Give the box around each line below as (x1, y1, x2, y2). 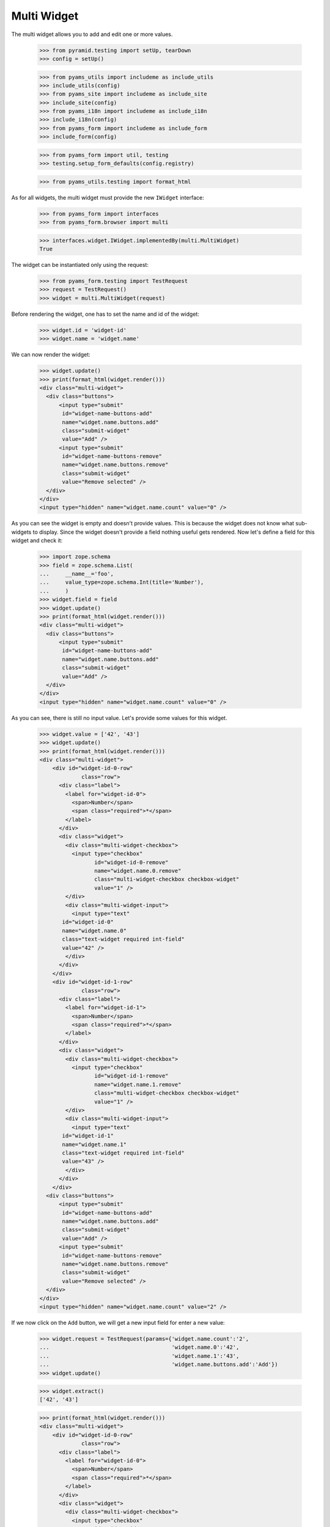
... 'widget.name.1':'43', (39, 1352, 240, 1359)
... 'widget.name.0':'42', (39, 1344, 240, 1351)
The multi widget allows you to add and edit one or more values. (11, 31, 174, 38)
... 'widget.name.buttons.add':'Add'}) (39, 1361, 278, 1368)
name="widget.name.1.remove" (94, 1081, 182, 1088)
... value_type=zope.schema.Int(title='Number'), (39, 579, 204, 586)
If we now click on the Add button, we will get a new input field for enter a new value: (11, 1319, 226, 1326)
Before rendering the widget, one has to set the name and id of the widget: (11, 310, 200, 318)
